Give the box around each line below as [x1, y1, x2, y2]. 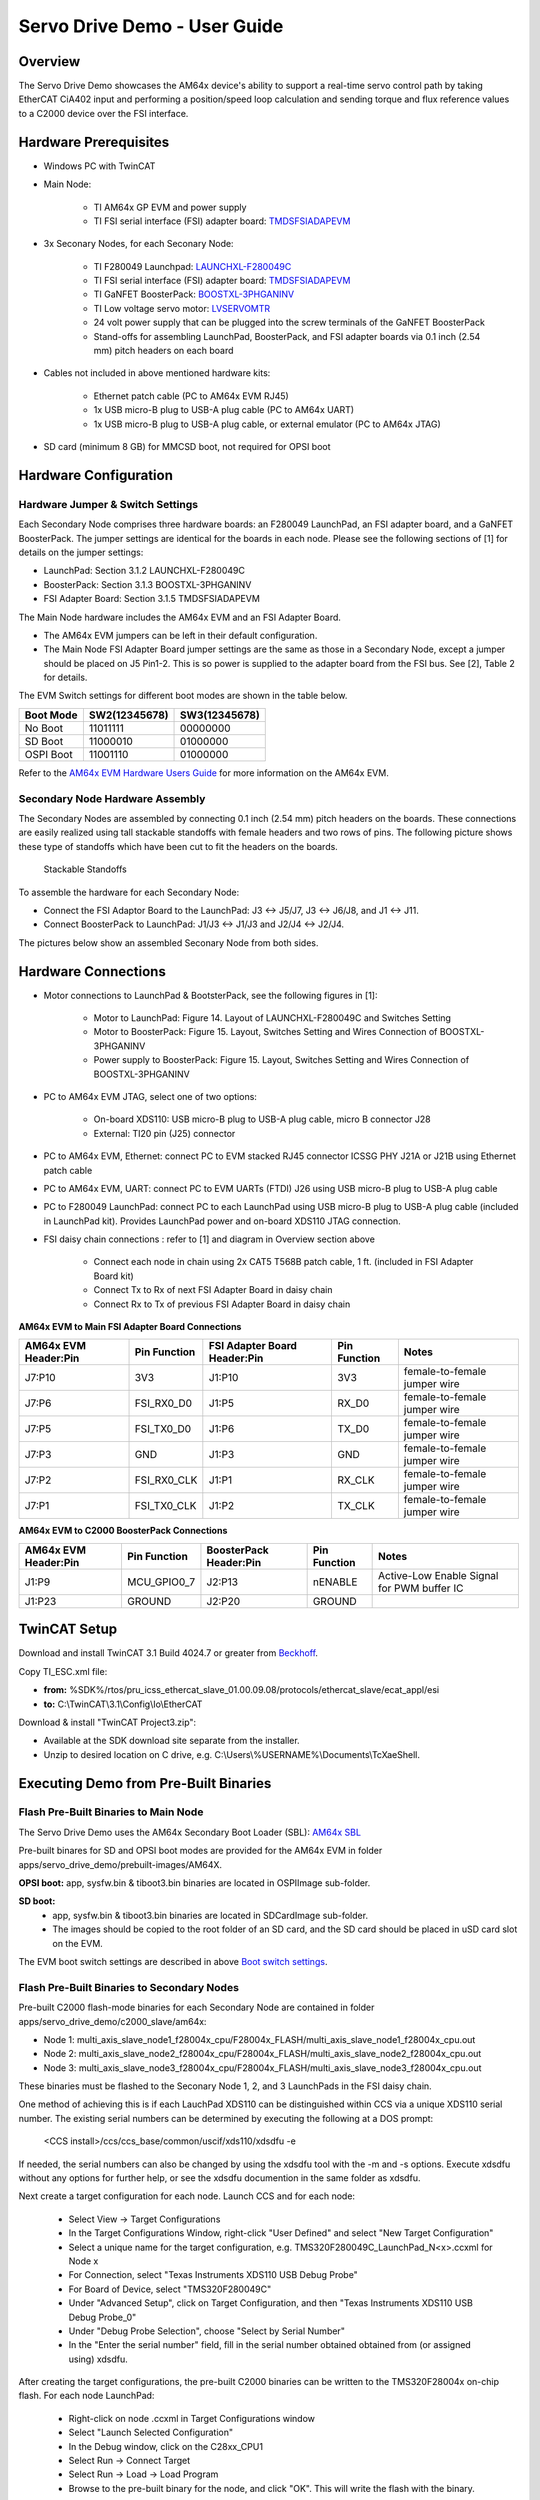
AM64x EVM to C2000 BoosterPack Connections [18, 1525, 228, 1537]
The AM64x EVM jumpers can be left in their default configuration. [43, 629, 318, 641]
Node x [68, 2255, 99, 2267]
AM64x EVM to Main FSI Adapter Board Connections [18, 1321, 242, 1333]
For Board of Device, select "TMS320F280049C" [68, 2283, 272, 2295]
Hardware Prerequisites [18, 133, 170, 150]
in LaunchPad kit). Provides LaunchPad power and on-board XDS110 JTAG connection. [43, 1215, 402, 1227]
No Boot [24, 721, 64, 735]
